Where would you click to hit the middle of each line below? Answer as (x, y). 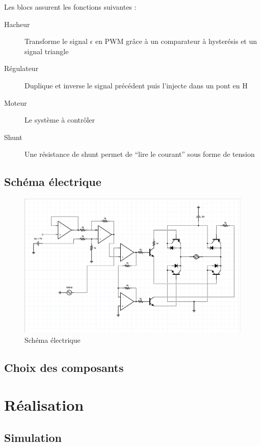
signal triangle (47, 51)
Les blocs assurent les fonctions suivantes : (70, 7)
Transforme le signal (56, 41)
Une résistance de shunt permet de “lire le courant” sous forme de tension (140, 154)
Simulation (33, 437)
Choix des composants (64, 367)
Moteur (16, 102)
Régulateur (21, 68)
